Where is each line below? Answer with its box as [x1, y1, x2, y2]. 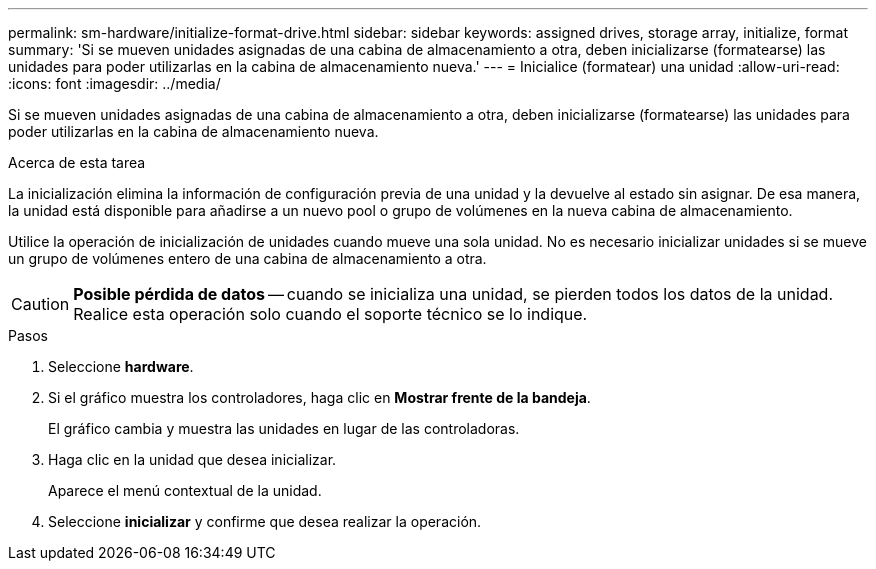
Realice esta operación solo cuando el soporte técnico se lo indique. [73, 304, 588, 324]
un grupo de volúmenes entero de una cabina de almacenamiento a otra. [8, 250, 487, 267]
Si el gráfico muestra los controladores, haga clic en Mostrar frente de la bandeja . [48, 389, 591, 406]
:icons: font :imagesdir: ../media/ [8, 75, 221, 92]
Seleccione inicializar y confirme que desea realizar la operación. [48, 513, 482, 530]
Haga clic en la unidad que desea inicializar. [48, 451, 337, 468]
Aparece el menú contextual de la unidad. [48, 482, 322, 499]
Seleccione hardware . [48, 358, 194, 375]
